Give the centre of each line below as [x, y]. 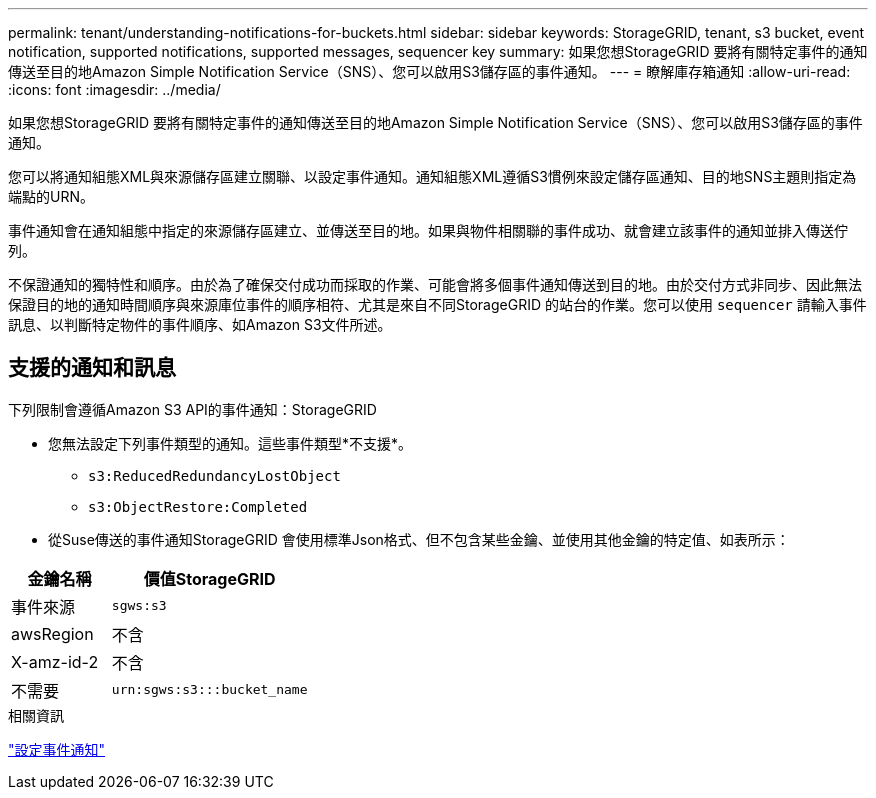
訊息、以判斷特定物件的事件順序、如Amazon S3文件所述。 [200, 324]
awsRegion [52, 633]
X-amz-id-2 [55, 661]
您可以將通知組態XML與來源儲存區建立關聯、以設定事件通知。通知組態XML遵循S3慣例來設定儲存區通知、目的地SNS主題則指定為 [432, 176]
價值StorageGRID [209, 578]
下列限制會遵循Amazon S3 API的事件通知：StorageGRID [192, 409]
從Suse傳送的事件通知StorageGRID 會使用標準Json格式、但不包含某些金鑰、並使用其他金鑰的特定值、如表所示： [419, 539]
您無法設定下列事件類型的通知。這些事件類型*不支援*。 [230, 443]
